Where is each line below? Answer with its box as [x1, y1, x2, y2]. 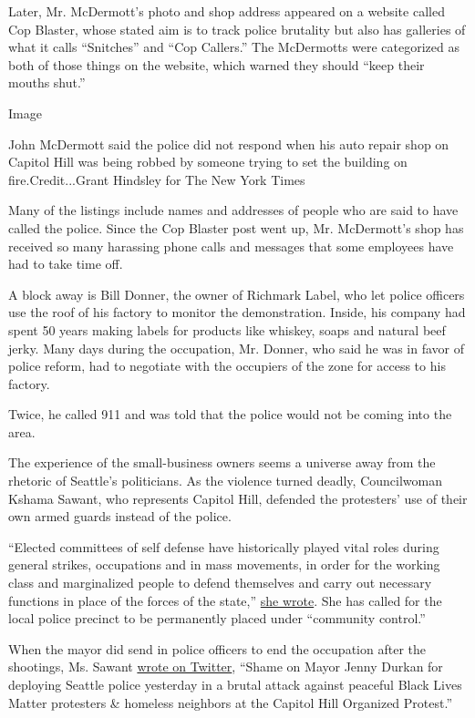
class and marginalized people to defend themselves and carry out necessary [8, 573, 432, 592]
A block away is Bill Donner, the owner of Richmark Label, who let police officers [8, 284, 465, 303]
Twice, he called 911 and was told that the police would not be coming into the [8, 405, 452, 424]
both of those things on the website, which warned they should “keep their [8, 55, 425, 74]
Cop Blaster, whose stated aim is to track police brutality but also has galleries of [8, 19, 466, 38]
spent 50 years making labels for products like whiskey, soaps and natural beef [8, 320, 446, 339]
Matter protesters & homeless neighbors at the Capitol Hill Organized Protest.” [8, 692, 452, 712]
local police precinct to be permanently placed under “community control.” [8, 609, 426, 628]
